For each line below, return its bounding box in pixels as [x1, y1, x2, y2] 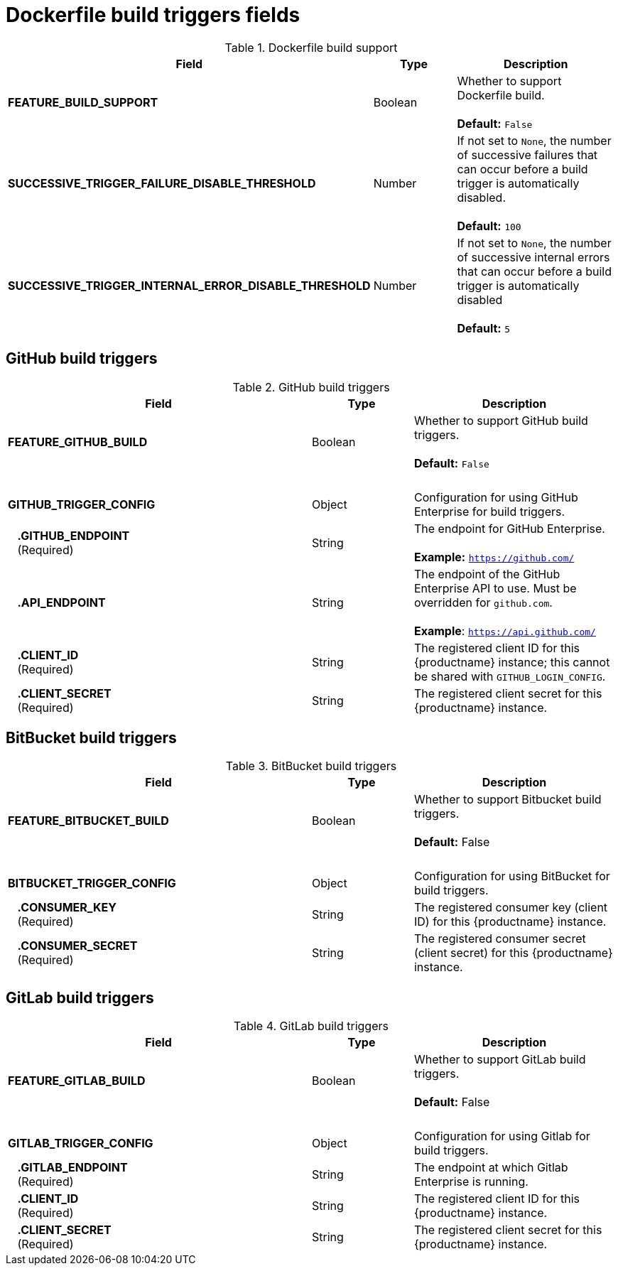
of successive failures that [457, 147, 598, 162]
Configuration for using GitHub [413, 490, 578, 504]
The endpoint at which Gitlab [413, 1160, 568, 1175]
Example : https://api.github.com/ [413, 623, 596, 638]
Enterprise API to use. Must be [413, 580, 577, 595]
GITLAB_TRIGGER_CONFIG [8, 1136, 153, 1151]
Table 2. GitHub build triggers [232, 379, 390, 394]
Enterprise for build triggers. [413, 504, 565, 519]
